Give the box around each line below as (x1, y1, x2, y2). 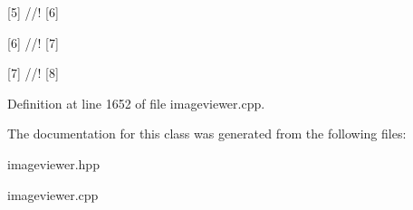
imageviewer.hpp (7, 154, 100, 173)
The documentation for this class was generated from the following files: (7, 124, 407, 143)
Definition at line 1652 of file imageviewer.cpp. (7, 93, 265, 112)
